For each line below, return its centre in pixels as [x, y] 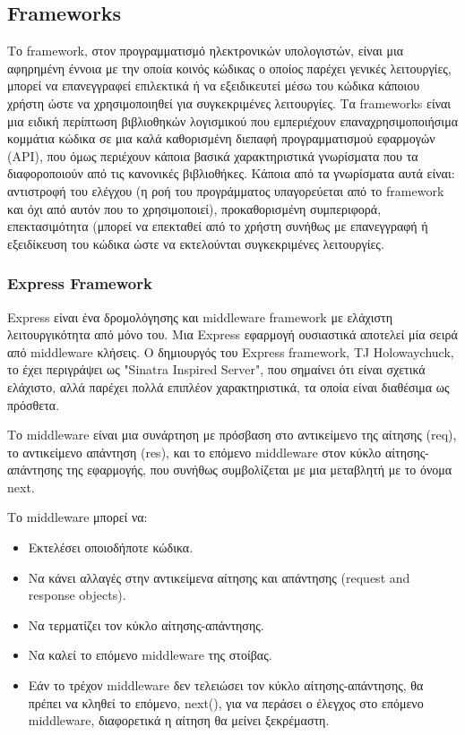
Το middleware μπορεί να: [77, 517]
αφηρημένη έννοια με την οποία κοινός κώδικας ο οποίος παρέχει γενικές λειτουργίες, [229, 68]
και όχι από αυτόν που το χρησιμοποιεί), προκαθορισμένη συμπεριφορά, [194, 208]
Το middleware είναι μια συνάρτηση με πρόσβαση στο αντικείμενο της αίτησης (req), [232, 435]
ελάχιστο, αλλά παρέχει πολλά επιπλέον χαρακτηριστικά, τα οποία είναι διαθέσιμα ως [228, 386]
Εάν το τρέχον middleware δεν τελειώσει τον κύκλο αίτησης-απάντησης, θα [226, 685]
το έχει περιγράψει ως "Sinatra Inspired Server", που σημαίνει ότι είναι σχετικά [216, 369]
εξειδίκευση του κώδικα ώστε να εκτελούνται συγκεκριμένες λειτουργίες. [196, 243]
